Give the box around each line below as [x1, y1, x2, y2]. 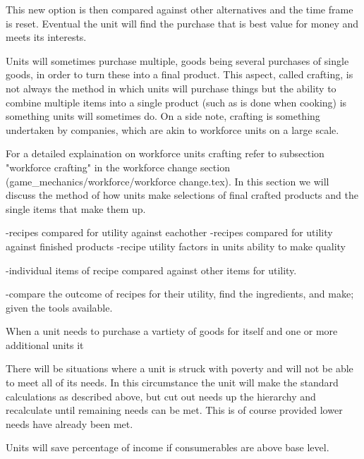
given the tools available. [6, 300, 113, 314]
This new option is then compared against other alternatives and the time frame [6, 2, 353, 16]
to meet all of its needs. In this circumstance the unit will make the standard [6, 375, 339, 390]
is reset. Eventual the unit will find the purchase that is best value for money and [6, 16, 359, 30]
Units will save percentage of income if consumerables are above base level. [6, 440, 329, 455]
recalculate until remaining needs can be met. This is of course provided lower [6, 403, 343, 417]
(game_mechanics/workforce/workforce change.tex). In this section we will [6, 173, 329, 188]
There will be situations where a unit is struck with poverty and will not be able [6, 361, 353, 376]
